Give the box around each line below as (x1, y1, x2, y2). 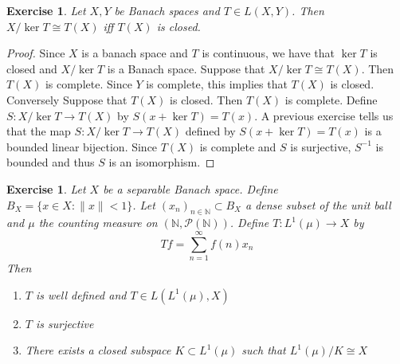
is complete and (199, 138, 276, 155)
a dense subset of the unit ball (245, 196, 391, 213)
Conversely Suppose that (6, 91, 127, 108)
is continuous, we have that (202, 45, 335, 61)
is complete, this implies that (146, 76, 288, 92)
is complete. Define (284, 91, 378, 108)
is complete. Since (45, 76, 132, 92)
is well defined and (35, 286, 127, 303)
